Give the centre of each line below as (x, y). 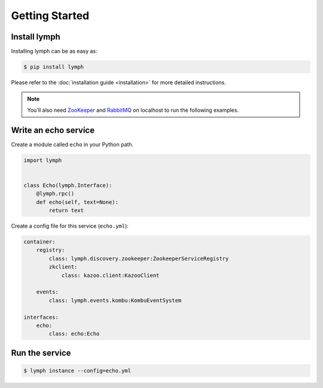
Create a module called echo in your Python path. (72, 144)
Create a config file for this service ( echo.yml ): (70, 226)
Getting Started (50, 16)
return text (66, 210)
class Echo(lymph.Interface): (68, 185)
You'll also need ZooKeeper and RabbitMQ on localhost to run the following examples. (133, 110)
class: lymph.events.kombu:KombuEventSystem (115, 300)
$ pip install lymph (54, 67)
